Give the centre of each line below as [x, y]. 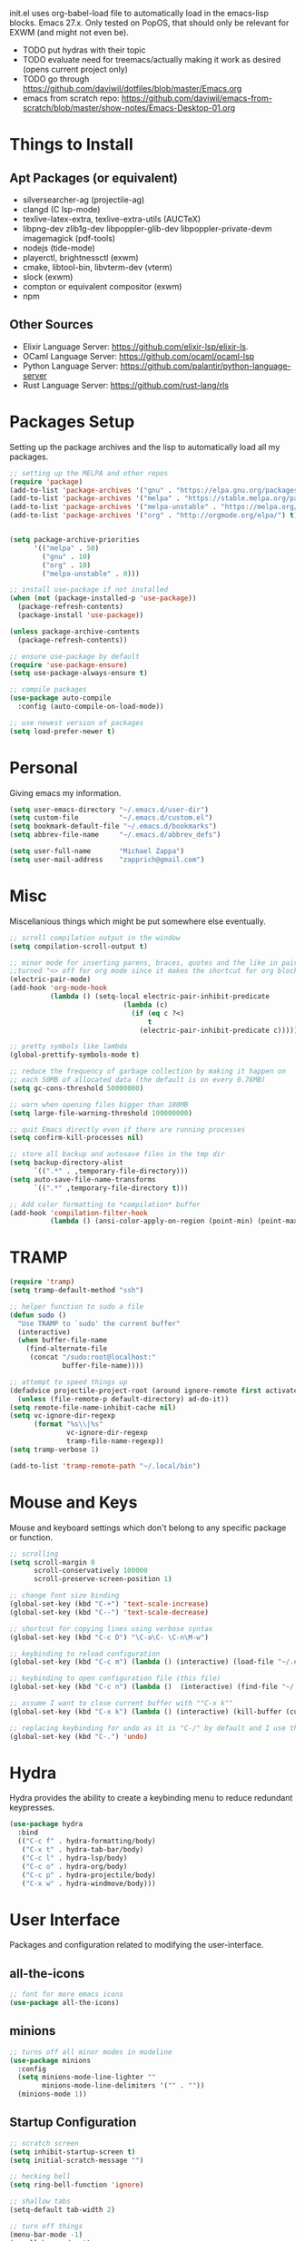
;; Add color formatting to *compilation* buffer [105, 1204]
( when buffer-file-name [62, 1341]
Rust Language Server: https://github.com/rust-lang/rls [126, 385]
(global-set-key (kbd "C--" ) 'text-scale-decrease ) [109, 1612]
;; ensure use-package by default [75, 656]
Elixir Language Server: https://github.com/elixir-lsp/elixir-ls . [135, 346]
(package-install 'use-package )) [81, 615]
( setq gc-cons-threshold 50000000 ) [77, 1088]
